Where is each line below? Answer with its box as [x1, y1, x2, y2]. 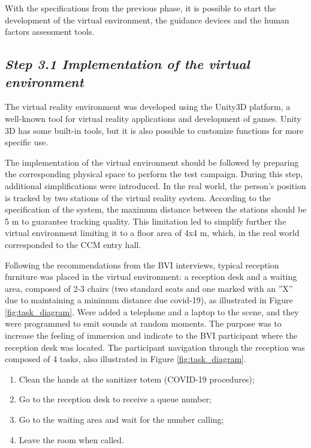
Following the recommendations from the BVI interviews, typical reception [5, 258, 279, 271]
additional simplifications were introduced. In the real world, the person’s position [5, 179, 306, 192]
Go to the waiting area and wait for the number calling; [19, 413, 224, 426]
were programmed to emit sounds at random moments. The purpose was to [5, 317, 282, 330]
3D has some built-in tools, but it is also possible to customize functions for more [5, 124, 304, 136]
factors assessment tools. [5, 25, 95, 38]
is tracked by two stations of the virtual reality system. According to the [5, 191, 271, 204]
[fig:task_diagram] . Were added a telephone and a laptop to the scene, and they [5, 305, 299, 318]
